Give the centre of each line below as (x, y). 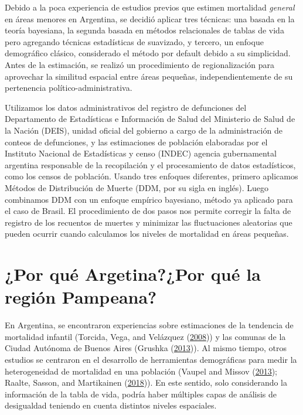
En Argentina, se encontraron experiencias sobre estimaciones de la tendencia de (149, 325)
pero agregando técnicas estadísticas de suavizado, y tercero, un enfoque (134, 41)
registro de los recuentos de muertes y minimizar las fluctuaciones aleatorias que (149, 222)
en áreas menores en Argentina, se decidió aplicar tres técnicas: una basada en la (150, 18)
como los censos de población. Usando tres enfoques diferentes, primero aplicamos (151, 176)
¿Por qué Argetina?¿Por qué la (133, 274)
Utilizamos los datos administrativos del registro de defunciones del (126, 107)
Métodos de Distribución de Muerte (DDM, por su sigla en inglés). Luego (137, 187)
